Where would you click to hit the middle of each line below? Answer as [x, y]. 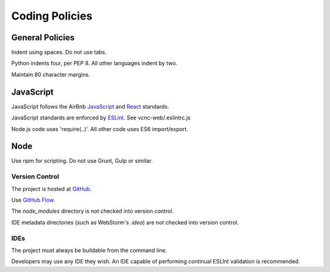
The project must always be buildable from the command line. [89, 250]
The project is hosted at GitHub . [51, 188]
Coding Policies [52, 16]
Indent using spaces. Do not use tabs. [59, 52]
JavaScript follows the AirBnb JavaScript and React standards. [90, 106]
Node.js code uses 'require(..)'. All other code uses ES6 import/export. [100, 129]
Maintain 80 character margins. [51, 74]
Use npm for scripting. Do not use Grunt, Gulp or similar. [82, 161]
